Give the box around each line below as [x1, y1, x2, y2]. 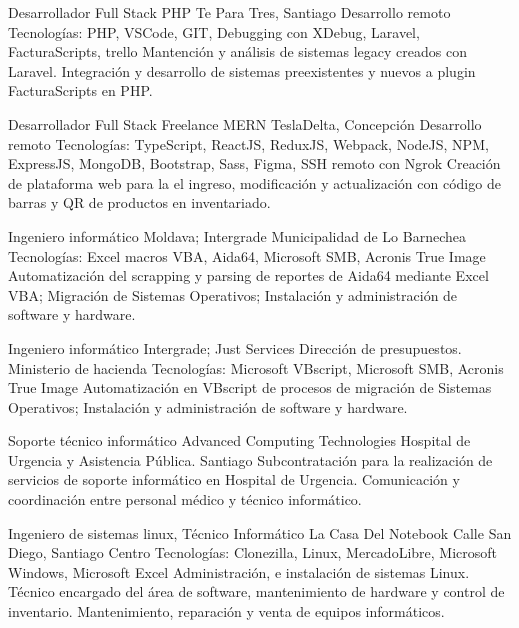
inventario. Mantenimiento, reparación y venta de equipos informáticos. [8, 601, 445, 622]
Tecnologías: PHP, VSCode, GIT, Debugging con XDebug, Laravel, [8, 21, 420, 42]
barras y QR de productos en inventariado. [8, 192, 271, 213]
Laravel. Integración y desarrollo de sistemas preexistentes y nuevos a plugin [8, 60, 476, 81]
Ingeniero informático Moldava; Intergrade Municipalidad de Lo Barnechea [8, 225, 466, 246]
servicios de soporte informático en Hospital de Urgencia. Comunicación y [8, 469, 460, 490]
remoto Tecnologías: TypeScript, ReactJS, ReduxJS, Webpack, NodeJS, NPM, [8, 133, 489, 154]
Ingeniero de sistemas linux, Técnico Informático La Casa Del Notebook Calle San [8, 522, 512, 543]
